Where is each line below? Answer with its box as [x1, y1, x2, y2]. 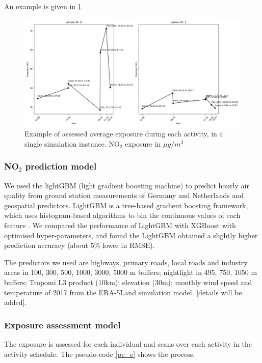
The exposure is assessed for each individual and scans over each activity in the [4, 338, 252, 349]
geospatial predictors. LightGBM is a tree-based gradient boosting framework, [4, 200, 248, 210]
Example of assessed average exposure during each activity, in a [24, 128, 223, 139]
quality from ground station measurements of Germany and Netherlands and [4, 190, 244, 201]
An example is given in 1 [4, 1, 82, 11]
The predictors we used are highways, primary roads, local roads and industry [4, 257, 248, 267]
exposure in [125, 138, 161, 149]
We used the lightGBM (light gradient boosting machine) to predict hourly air [4, 180, 249, 190]
